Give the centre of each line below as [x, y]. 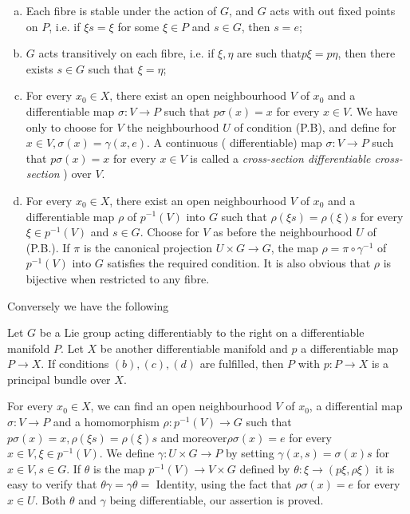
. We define [127, 453]
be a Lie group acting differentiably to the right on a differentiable [202, 332]
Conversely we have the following [88, 305]
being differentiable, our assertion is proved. [217, 500]
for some [138, 26]
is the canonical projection [148, 247]
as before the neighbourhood [283, 232]
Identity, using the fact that [224, 484]
